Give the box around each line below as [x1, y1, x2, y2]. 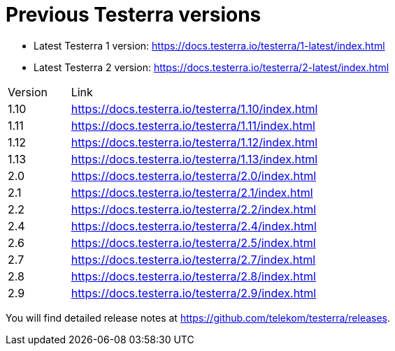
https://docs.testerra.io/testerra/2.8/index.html [71, 269, 316, 283]
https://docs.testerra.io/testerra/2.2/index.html [71, 202, 317, 216]
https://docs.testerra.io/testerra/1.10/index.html [71, 101, 318, 116]
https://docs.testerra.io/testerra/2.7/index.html [71, 252, 316, 267]
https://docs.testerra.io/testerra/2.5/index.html [71, 235, 316, 250]
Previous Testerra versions [6, 3, 261, 27]
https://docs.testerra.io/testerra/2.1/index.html [71, 185, 313, 200]
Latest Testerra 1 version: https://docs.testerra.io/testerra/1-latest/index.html [34, 39, 385, 52]
